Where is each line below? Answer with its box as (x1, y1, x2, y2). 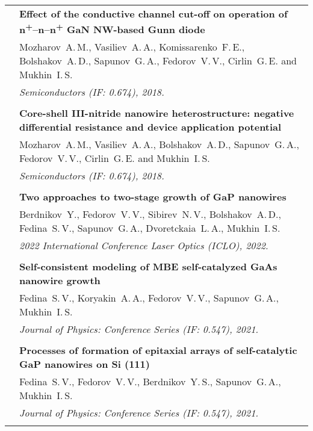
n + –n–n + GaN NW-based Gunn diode (19, 20, 205, 37)
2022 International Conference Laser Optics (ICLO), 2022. (19, 238, 268, 253)
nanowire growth (19, 273, 101, 288)
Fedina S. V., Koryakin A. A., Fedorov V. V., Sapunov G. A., (19, 291, 279, 305)
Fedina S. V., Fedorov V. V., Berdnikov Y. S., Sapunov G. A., (19, 374, 281, 389)
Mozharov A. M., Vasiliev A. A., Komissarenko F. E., (19, 40, 245, 54)
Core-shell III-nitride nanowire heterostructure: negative (19, 106, 294, 120)
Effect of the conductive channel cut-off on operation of (19, 7, 288, 20)
